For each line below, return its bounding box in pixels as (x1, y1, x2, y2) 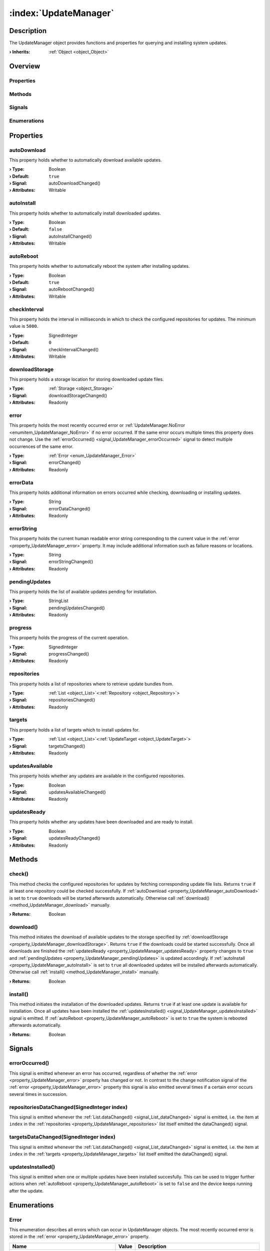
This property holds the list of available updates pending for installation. (9, 588, 157, 594)
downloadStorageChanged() (48, 392, 107, 398)
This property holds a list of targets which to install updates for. (9, 727, 140, 733)
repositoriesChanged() (48, 697, 95, 703)
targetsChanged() (48, 743, 85, 749)
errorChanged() (48, 459, 81, 465)
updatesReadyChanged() (48, 835, 100, 841)
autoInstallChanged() (48, 233, 92, 239)
